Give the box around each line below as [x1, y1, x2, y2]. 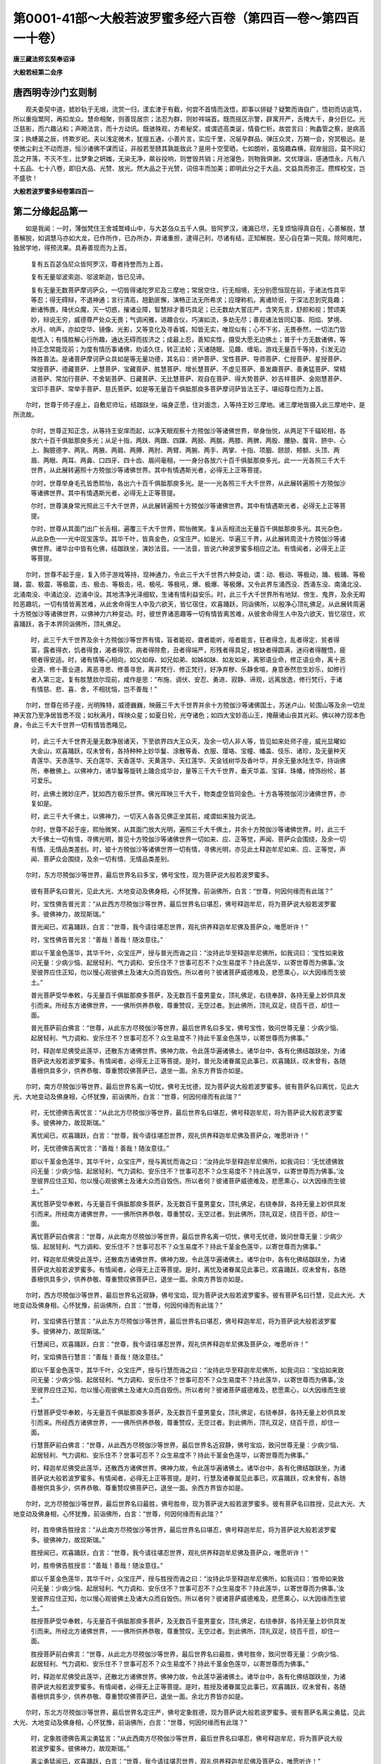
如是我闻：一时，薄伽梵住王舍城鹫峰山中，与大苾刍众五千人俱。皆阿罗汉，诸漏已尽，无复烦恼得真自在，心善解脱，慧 [25, 224, 365, 232]
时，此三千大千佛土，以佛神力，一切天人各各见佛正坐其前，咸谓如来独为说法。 [30, 812, 260, 821]
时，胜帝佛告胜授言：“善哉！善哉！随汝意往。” [30, 1561, 164, 1570]
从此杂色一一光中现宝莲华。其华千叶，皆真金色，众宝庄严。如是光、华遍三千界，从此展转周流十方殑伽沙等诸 [30, 534, 346, 543]
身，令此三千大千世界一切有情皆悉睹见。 [13, 720, 131, 730]
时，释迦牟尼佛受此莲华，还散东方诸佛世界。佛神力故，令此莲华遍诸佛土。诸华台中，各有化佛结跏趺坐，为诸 [30, 1046, 346, 1055]
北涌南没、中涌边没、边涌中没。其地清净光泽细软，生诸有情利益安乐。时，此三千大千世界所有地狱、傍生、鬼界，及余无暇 [13, 590, 365, 598]
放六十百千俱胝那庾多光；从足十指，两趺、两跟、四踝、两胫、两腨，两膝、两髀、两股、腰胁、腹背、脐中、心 [30, 436, 346, 445]
